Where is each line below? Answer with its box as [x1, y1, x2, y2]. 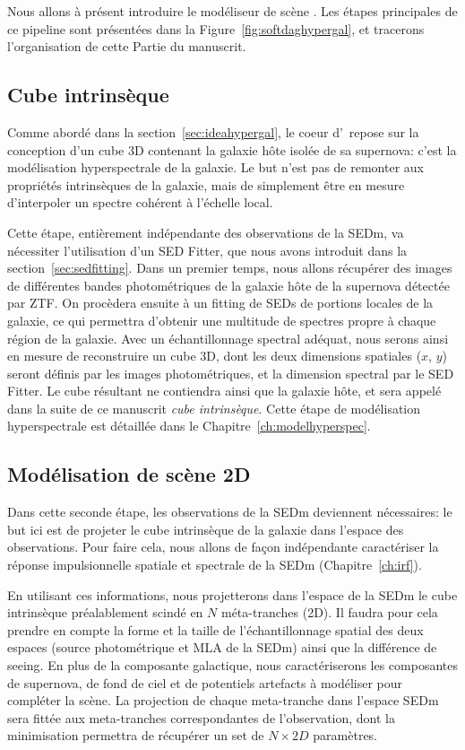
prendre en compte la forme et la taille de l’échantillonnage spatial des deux [7, 620, 424, 639]
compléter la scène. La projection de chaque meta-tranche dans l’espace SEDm [7, 691, 439, 710]
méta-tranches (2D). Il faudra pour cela [220, 603, 438, 622]
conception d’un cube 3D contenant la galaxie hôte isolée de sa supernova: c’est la [7, 140, 457, 159]
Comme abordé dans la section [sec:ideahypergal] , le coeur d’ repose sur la [7, 122, 419, 141]
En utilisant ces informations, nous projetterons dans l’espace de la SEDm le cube [7, 585, 458, 604]
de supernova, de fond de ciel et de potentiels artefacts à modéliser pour [7, 673, 403, 692]
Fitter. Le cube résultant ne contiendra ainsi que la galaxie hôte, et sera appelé [7, 381, 442, 400]
